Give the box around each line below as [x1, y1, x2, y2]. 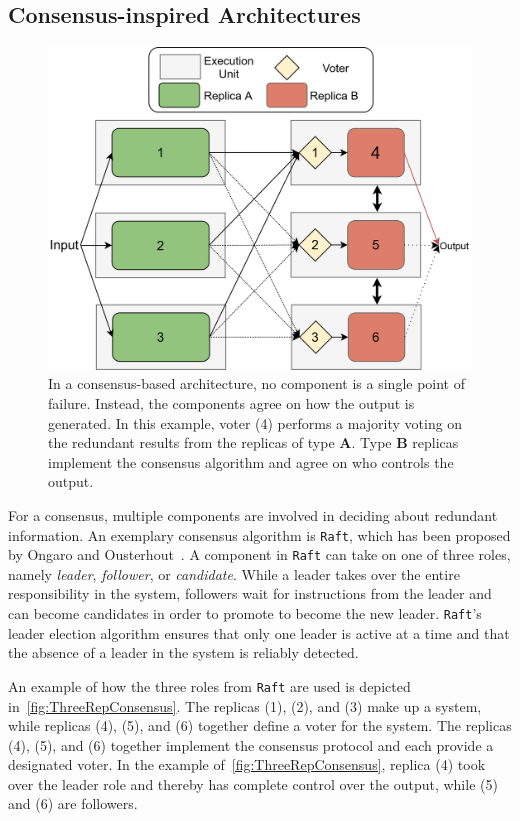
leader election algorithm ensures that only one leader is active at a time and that [8, 622, 510, 643]
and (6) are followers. [8, 793, 138, 814]
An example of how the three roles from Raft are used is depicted [8, 675, 411, 696]
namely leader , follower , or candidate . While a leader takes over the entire [8, 563, 460, 584]
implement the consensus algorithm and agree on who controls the [48, 451, 454, 472]
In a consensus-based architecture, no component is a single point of [48, 373, 466, 394]
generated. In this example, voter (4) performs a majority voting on [48, 412, 463, 433]
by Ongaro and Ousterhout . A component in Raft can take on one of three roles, [8, 544, 511, 565]
